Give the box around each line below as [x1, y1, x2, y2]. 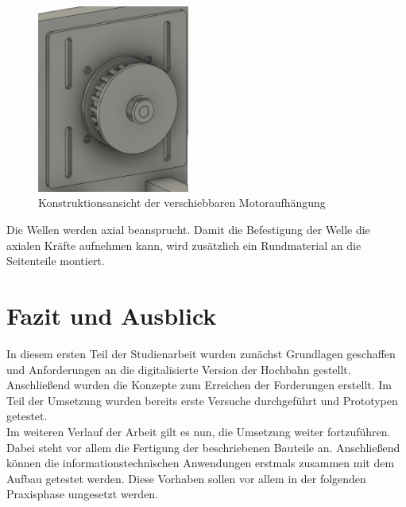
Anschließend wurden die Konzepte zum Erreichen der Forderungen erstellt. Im [6, 376, 392, 393]
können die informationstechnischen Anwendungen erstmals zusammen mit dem [6, 454, 395, 471]
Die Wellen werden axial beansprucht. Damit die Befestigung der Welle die [6, 221, 370, 238]
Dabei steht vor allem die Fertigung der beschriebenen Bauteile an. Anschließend [6, 439, 400, 455]
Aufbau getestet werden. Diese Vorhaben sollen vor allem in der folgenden [6, 470, 366, 486]
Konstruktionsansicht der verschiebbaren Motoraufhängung [38, 194, 326, 211]
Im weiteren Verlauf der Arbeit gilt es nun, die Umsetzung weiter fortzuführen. [6, 423, 391, 439]
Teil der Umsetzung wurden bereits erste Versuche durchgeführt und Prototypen [6, 392, 398, 408]
